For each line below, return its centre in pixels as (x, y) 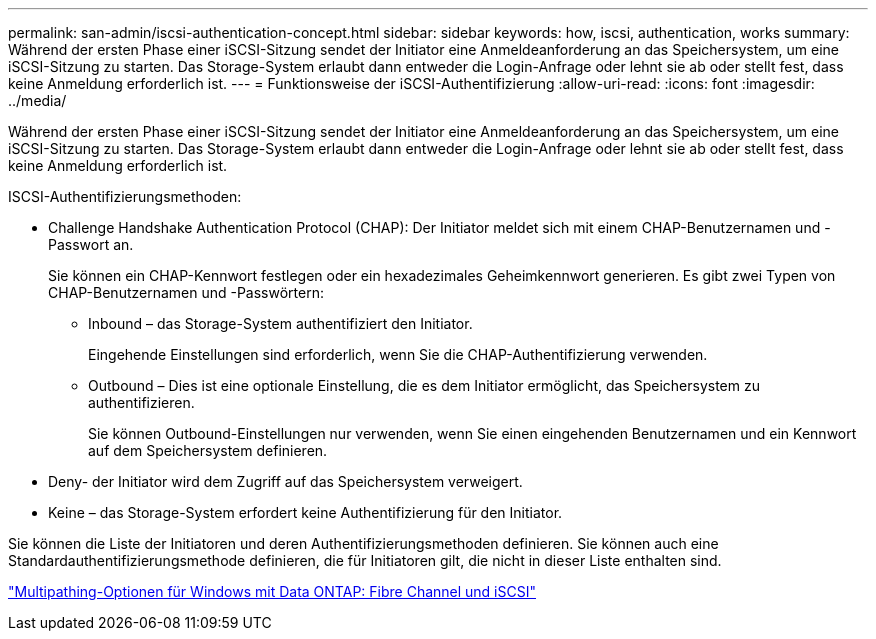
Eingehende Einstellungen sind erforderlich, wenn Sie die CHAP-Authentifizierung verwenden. (398, 354)
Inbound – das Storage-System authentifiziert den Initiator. (280, 323)
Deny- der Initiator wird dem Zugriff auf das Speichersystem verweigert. (285, 481)
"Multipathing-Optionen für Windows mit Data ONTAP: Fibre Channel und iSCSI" (272, 591)
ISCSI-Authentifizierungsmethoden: (125, 196)
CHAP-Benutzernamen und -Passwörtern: (186, 292)
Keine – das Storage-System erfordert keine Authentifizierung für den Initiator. (305, 512)
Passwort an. (91, 244)
